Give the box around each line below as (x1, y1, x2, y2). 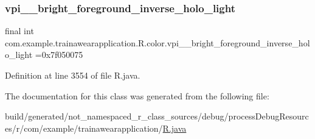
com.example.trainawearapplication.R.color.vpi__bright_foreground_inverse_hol (5, 36, 310, 49)
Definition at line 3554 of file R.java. (5, 69, 140, 81)
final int (5, 24, 34, 37)
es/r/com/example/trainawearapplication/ (5, 121, 163, 134)
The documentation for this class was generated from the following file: (5, 89, 269, 102)
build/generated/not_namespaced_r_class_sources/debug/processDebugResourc (5, 110, 309, 123)
